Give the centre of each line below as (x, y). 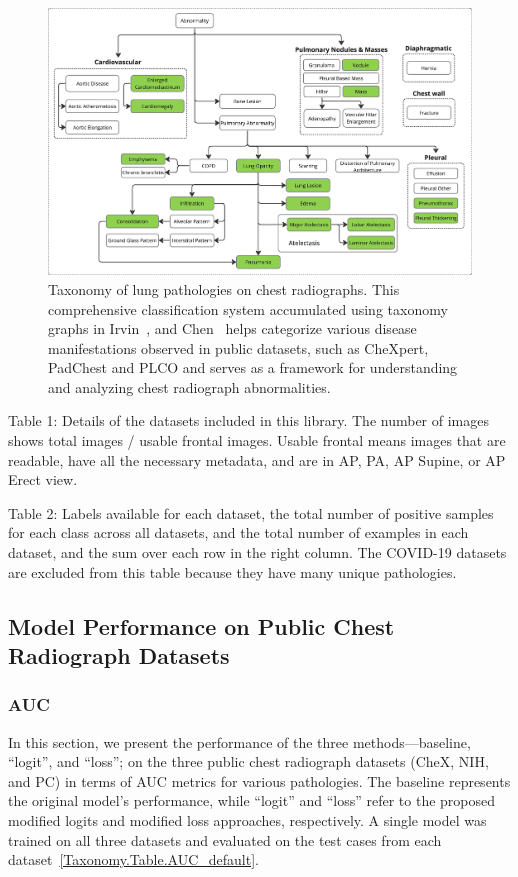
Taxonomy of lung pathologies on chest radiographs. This (224, 288)
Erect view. (43, 479)
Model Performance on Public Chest (201, 625)
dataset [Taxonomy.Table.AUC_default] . (133, 859)
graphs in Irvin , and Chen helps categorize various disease (232, 328)
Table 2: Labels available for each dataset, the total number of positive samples (251, 512)
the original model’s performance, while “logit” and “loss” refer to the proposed (252, 800)
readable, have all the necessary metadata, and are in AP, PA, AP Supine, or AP (257, 459)
